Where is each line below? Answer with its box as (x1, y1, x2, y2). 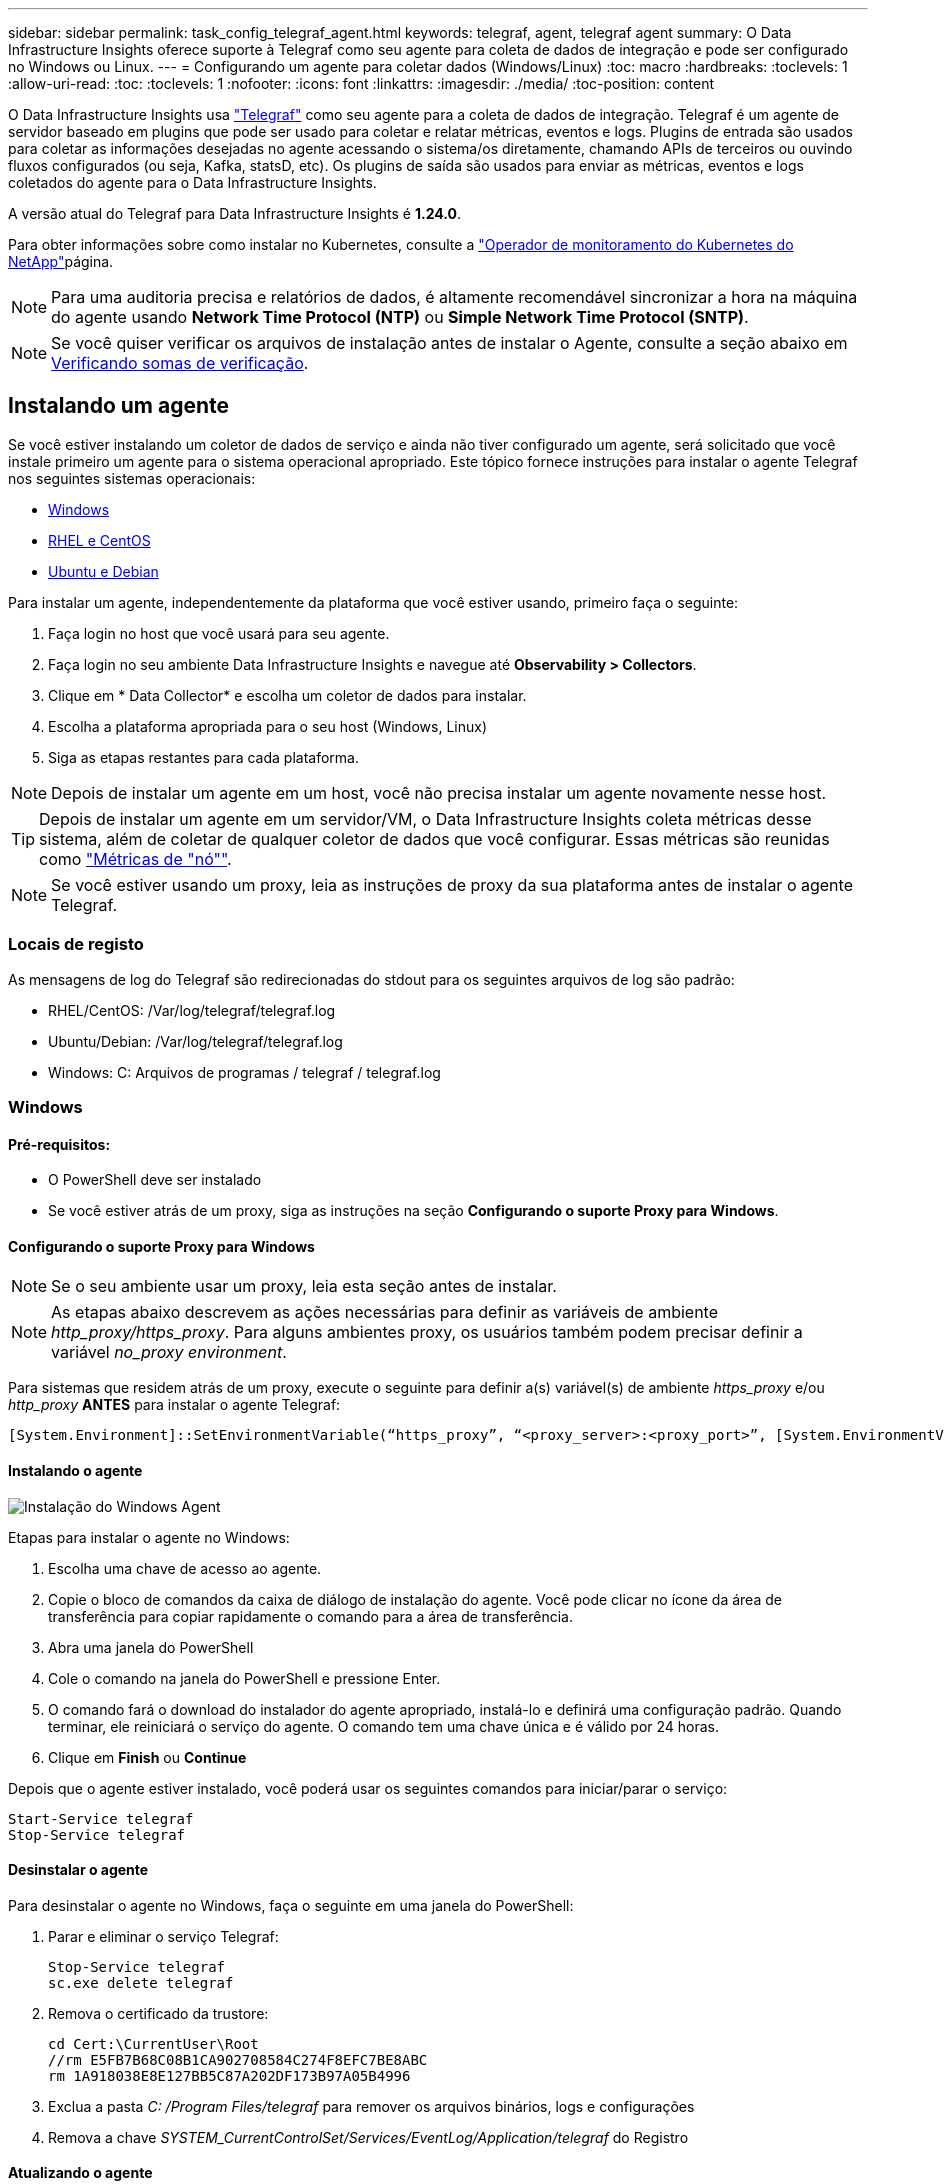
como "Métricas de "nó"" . (39, 848, 232, 869)
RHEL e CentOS (48, 531, 151, 549)
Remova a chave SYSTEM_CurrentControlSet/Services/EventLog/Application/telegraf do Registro (48, 2128, 689, 2146)
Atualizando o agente (8, 2164, 153, 2182)
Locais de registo (8, 934, 144, 955)
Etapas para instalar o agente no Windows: (8, 1528, 290, 1546)
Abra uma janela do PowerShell (48, 1638, 254, 1656)
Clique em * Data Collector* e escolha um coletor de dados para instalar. (48, 686, 527, 704)
